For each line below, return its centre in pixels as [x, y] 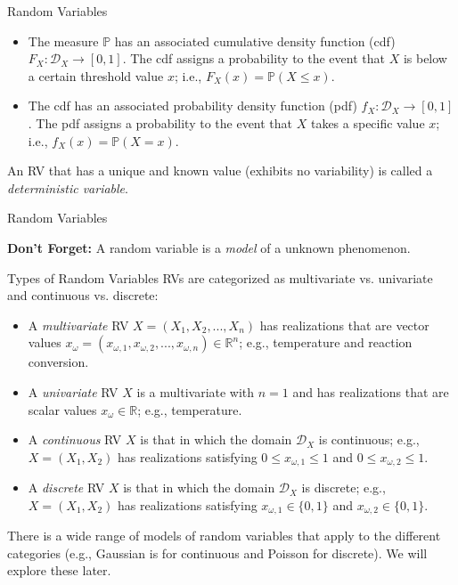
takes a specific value [368, 122]
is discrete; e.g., [343, 487]
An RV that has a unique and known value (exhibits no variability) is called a [220, 171]
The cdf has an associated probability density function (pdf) [192, 106]
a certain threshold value [96, 75]
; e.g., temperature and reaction [326, 342]
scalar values [62, 409]
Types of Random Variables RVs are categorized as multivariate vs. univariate [220, 277]
